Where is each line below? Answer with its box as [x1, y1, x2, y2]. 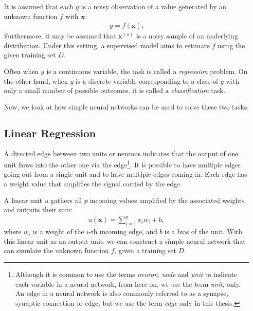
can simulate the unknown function [4, 245, 109, 256]
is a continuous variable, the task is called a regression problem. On [46, 66, 248, 76]
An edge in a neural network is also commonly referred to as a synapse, [15, 288, 229, 298]
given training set [4, 50, 56, 60]
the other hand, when [4, 75, 68, 86]
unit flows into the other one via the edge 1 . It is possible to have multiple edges [4, 158, 241, 169]
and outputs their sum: [4, 204, 72, 215]
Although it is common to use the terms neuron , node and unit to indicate [15, 269, 237, 279]
